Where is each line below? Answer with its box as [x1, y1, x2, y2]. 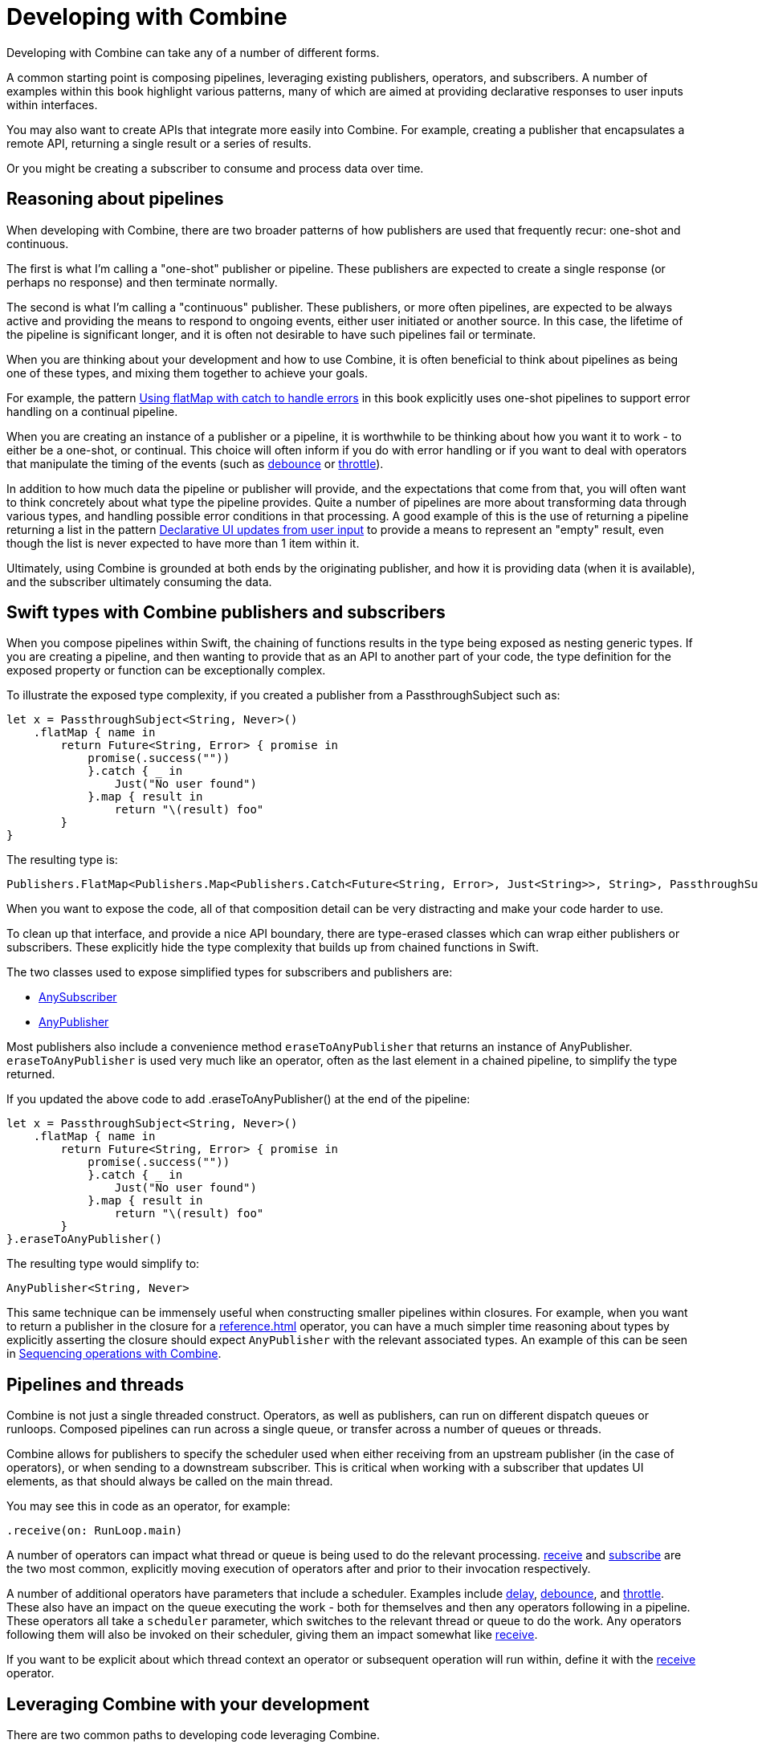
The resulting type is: [6, 853, 118, 867]
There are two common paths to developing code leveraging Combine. [6, 1728, 381, 1742]
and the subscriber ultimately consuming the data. [6, 574, 272, 589]
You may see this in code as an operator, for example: [6, 1499, 291, 1514]
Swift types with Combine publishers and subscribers [6, 602, 446, 623]
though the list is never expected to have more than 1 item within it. [6, 536, 360, 550]
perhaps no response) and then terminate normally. [6, 275, 278, 289]
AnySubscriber [39, 990, 117, 1004]
